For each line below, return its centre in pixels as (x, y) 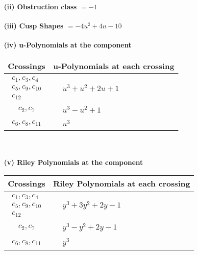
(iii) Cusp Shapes (34, 26)
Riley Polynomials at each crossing (122, 183)
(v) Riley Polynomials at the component (74, 162)
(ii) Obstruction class (40, 6)
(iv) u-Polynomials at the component (68, 45)
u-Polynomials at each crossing (114, 66)
